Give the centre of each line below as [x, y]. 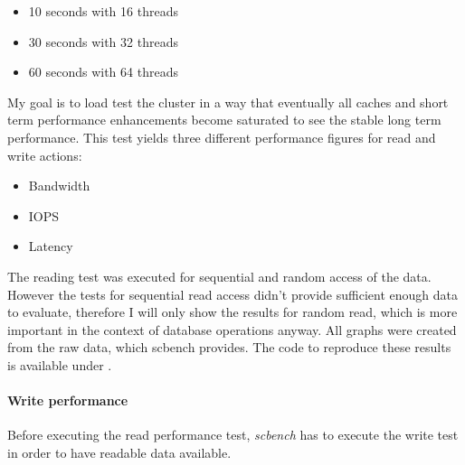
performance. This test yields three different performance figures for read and [222, 137]
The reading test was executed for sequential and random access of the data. [219, 276]
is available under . [60, 364]
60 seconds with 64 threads [103, 72]
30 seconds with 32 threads [103, 41]
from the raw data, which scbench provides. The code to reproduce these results [229, 347]
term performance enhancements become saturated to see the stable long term [224, 120]
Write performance [68, 400]
